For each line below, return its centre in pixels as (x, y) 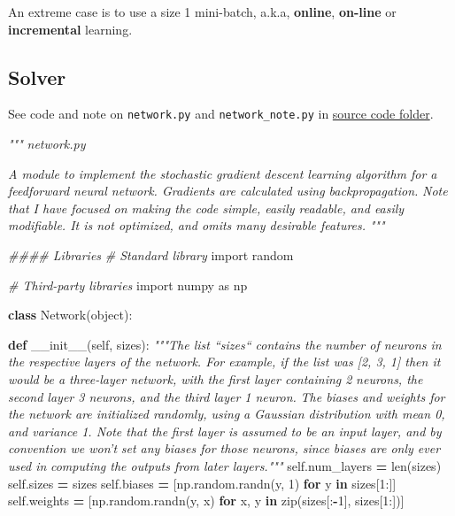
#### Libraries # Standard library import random (151, 255)
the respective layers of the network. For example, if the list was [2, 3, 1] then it (224, 362)
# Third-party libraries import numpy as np (128, 285)
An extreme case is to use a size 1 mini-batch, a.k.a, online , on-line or (202, 12)
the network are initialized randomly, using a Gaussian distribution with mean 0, (227, 414)
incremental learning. (70, 29)
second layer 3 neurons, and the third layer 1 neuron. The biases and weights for (227, 396)
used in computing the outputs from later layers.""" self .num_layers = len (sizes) (225, 465)
